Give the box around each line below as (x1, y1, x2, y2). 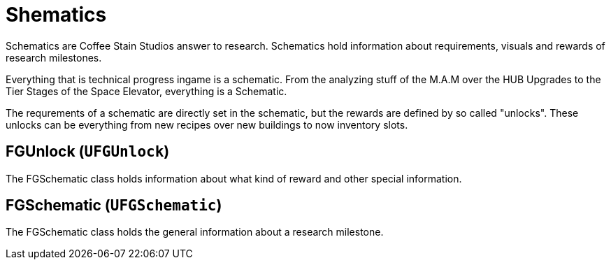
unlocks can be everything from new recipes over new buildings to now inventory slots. (6, 118, 408, 131)
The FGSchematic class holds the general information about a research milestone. (6, 226, 384, 238)
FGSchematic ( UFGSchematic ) (6, 196, 222, 215)
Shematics (6, 3, 107, 27)
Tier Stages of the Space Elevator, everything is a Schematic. (6, 85, 287, 97)
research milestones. (6, 51, 102, 64)
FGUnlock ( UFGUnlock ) (6, 143, 170, 161)
